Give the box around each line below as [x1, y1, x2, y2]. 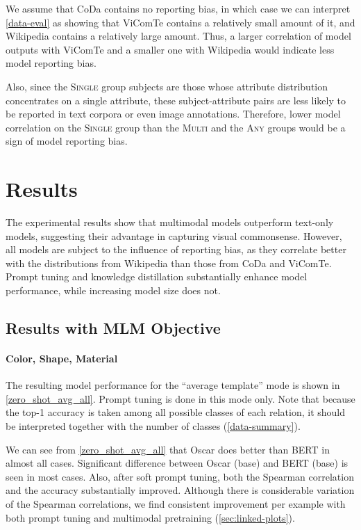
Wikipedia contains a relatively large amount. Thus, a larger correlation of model [6, 29, 351, 43]
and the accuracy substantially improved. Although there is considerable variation [6, 483, 355, 497]
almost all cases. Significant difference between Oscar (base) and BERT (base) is [6, 456, 349, 470]
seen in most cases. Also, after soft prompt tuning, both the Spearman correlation [6, 469, 354, 483]
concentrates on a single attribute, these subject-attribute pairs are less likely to [6, 93, 346, 107]
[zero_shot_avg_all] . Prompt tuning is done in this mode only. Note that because [6, 391, 355, 405]
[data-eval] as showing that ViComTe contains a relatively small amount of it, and [6, 15, 355, 29]
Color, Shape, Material [6, 351, 118, 365]
